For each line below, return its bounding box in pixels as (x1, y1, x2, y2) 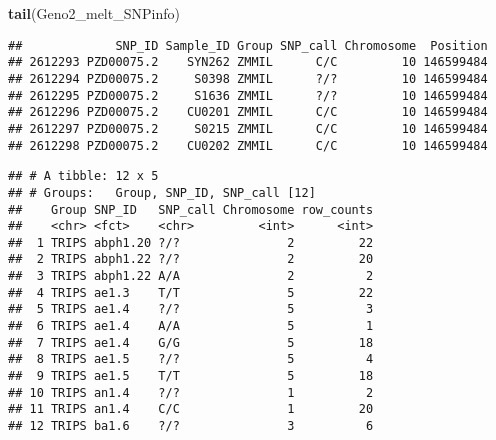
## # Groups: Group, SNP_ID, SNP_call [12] (8, 185, 316, 200)
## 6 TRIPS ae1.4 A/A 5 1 (8, 319, 374, 334)
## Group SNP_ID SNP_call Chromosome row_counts (8, 202, 374, 217)
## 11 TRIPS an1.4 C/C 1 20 (8, 402, 374, 417)
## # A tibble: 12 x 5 (8, 169, 159, 184)
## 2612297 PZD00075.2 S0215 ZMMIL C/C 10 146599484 (8, 121, 488, 136)
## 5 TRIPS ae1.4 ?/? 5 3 (8, 302, 374, 317)
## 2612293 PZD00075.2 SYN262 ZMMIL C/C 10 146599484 (8, 55, 488, 70)
